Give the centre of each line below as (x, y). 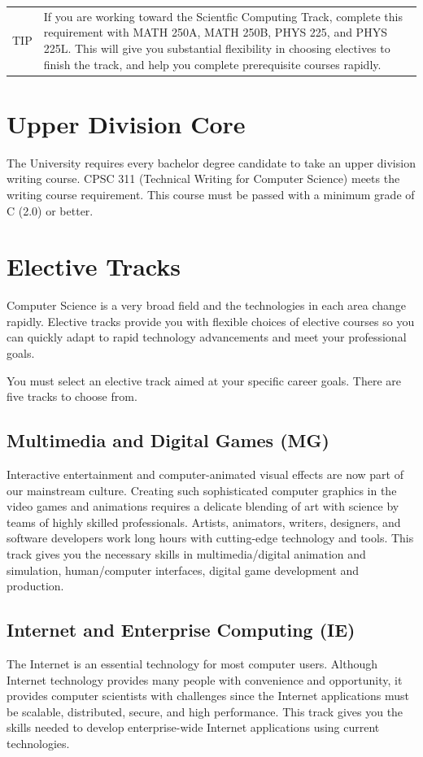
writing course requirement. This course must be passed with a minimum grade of (211, 194)
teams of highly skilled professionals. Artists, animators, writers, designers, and (204, 522)
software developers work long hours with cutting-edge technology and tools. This (210, 538)
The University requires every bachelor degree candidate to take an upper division (211, 162)
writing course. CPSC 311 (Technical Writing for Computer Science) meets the (203, 178)
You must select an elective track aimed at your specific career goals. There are (204, 380)
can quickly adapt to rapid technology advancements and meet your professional (207, 337)
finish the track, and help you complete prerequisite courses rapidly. (212, 64)
